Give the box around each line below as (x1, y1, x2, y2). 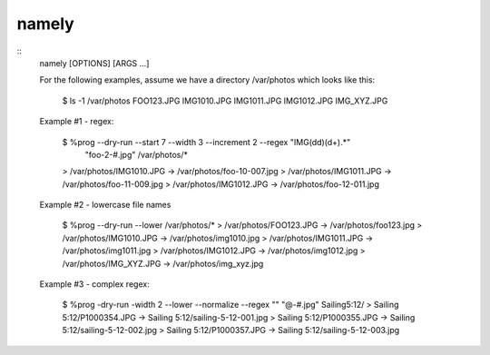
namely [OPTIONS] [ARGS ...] (39, 57, 150, 68)
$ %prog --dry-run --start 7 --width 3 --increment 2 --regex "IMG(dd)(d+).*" (62, 136, 351, 147)
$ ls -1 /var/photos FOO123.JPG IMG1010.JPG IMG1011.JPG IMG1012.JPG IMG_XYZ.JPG (62, 95, 388, 106)
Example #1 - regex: (39, 116, 114, 127)
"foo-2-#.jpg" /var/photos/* (84, 149, 189, 160)
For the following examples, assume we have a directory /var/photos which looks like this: (39, 74, 376, 85)
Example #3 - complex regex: (39, 279, 150, 290)
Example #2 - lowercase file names (39, 200, 171, 211)
